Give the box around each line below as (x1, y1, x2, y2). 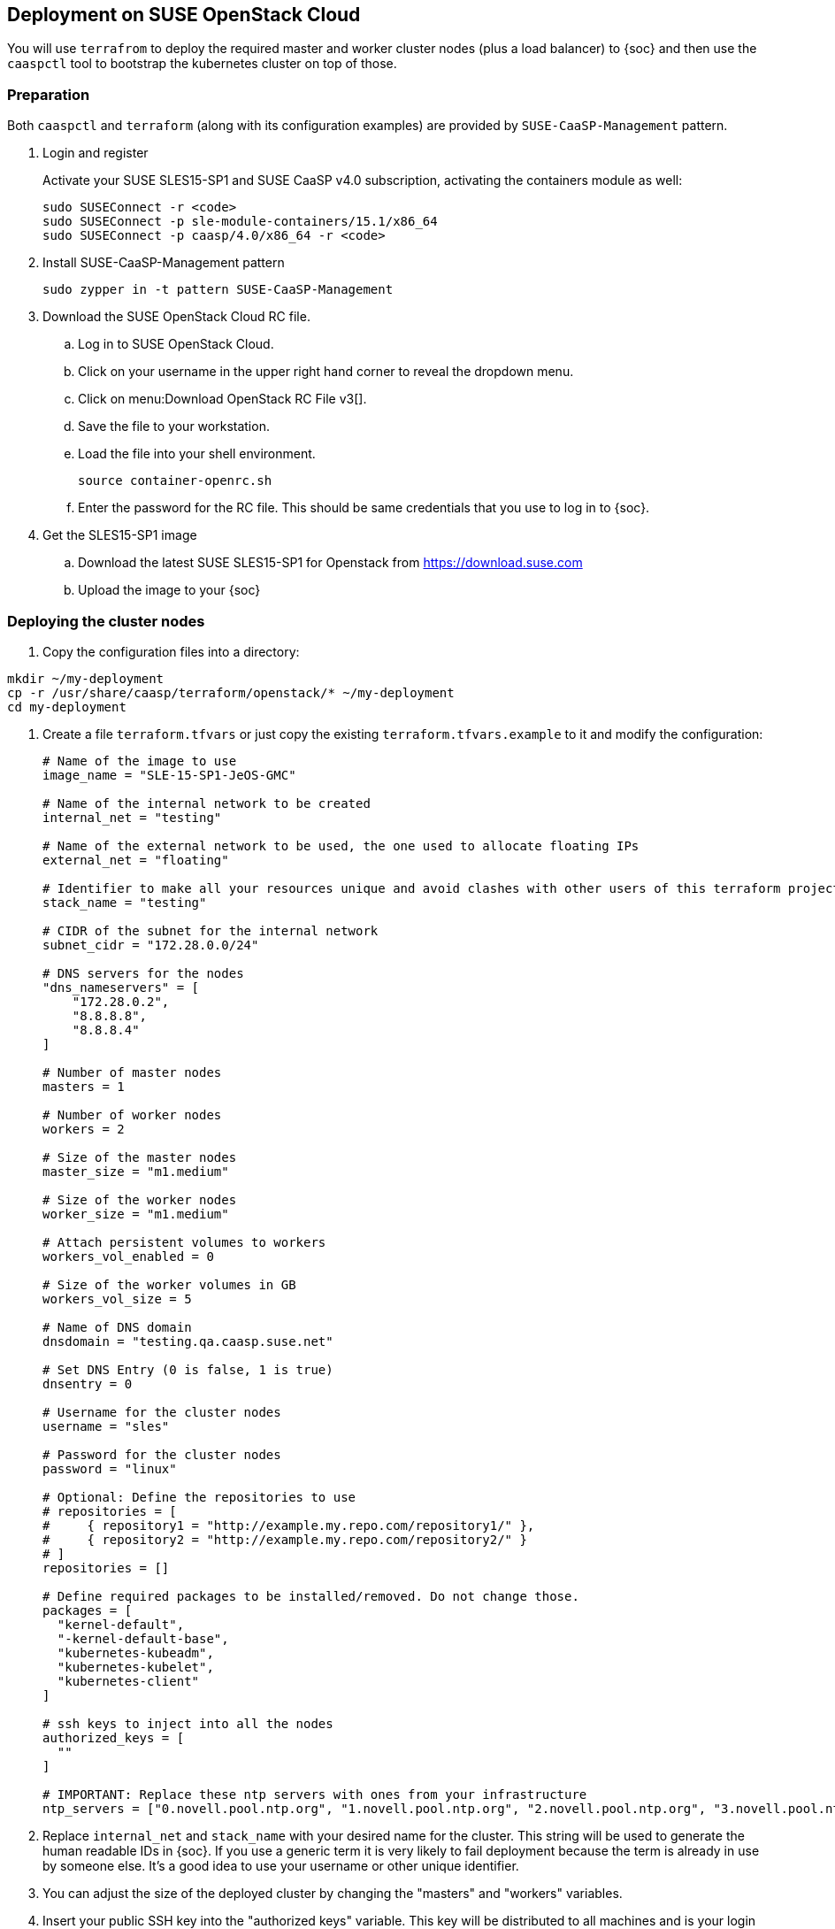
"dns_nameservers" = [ (42, 980, 200, 995)
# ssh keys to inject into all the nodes (42, 1716, 333, 1731)
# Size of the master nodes (42, 1149, 237, 1164)
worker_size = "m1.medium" (42, 1206, 229, 1221)
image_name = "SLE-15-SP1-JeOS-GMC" (42, 767, 296, 782)
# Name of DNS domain (42, 1319, 192, 1334)
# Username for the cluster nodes (42, 1404, 281, 1419)
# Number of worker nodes (42, 1107, 222, 1122)
